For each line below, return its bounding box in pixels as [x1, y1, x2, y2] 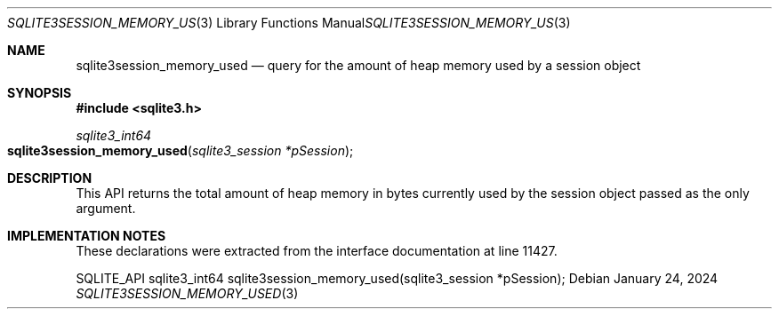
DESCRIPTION [7, 170, 92, 186]
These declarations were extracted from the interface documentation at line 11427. [76, 243, 558, 258]
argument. [76, 201, 136, 216]
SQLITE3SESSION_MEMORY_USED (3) [76, 286, 299, 301]
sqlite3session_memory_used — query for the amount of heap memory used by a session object [76, 58, 641, 73]
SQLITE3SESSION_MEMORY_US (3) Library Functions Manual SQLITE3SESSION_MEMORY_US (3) [7, 15, 571, 30]
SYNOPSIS [7, 85, 72, 100]
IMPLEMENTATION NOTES [7, 228, 166, 243]
